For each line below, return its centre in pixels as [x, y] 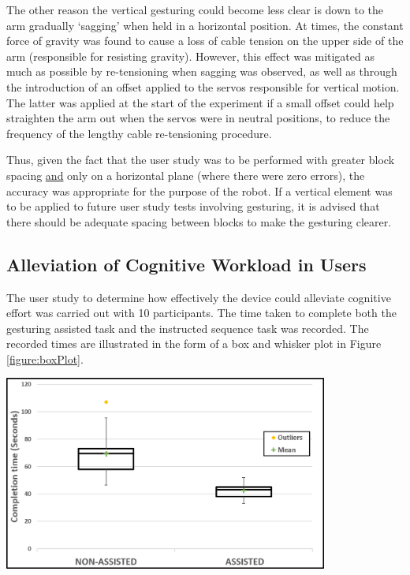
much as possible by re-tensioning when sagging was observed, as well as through [202, 71]
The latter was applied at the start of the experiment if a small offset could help [200, 102]
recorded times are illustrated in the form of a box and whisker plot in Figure [194, 344]
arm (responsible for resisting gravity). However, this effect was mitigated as [190, 56]
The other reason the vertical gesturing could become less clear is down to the [195, 9]
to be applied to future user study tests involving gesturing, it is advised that [193, 206]
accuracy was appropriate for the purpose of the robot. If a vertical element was [199, 190]
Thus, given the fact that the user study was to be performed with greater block [201, 160]
